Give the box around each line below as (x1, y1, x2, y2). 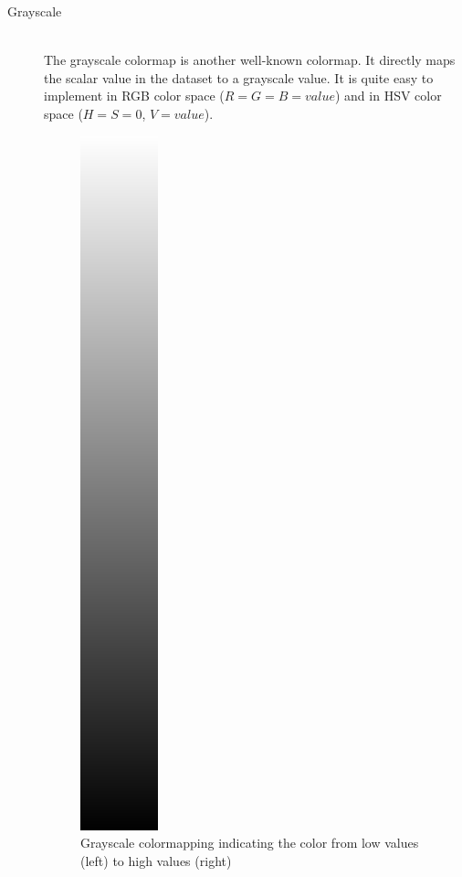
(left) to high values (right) (80, 850, 232, 870)
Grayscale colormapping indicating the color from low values (80, 833, 419, 852)
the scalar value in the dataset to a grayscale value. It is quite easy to (44, 68, 434, 87)
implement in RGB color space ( (44, 86, 225, 105)
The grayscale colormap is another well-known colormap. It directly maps (44, 50, 456, 70)
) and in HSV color (334, 86, 442, 105)
